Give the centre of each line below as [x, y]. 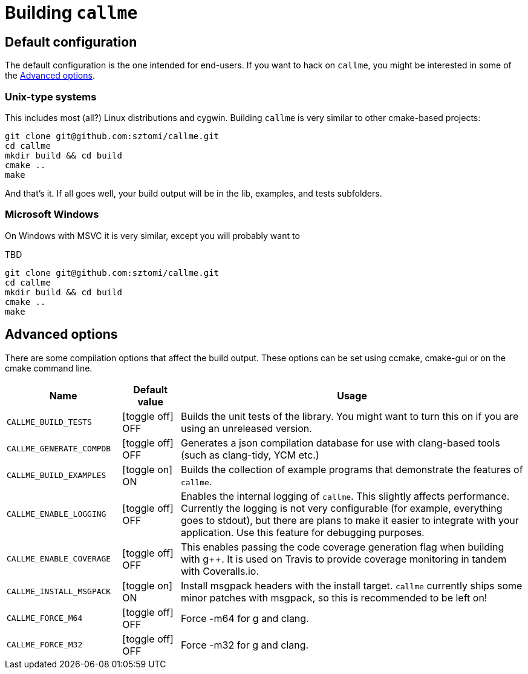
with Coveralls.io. [220, 571]
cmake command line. [49, 368]
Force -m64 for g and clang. [245, 618]
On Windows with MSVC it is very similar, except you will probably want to [152, 235]
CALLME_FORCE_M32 [45, 645]
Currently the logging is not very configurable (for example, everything [341, 508]
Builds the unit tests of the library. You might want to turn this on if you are [350, 416]
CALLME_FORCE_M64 [45, 618]
